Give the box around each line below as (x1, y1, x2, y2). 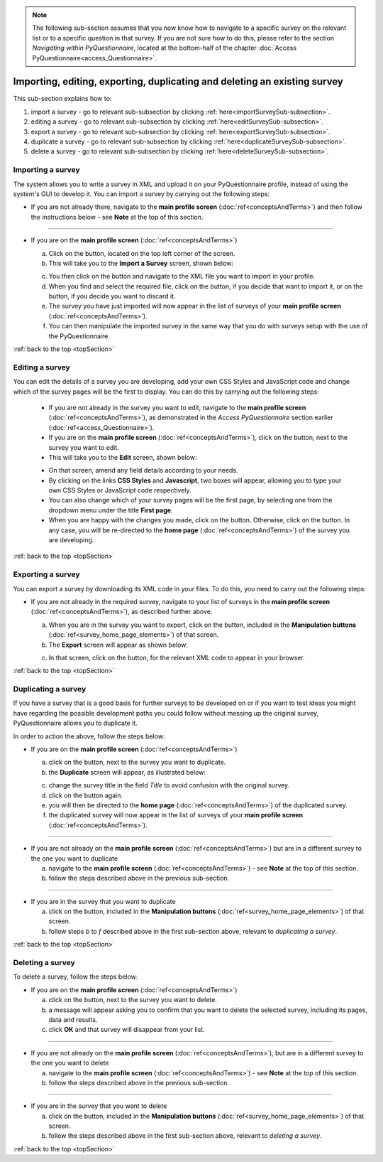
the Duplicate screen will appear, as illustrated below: (48, 768, 206, 776)
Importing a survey (13, 165, 81, 175)
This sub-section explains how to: (13, 95, 112, 103)
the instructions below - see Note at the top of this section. (30, 213, 204, 221)
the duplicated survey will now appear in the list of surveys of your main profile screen (48, 811, 304, 819)
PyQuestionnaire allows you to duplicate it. (13, 719, 138, 728)
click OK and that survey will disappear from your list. (48, 1026, 205, 1034)
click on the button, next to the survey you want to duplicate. (48, 758, 226, 767)
